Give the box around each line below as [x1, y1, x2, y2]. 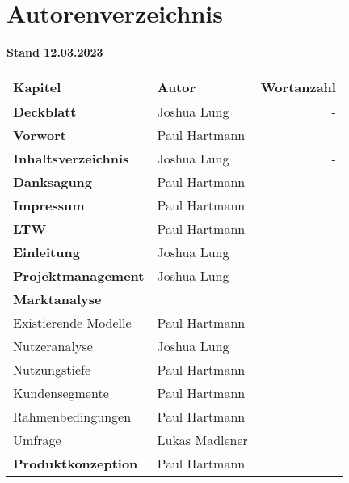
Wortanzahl [260, 77, 336, 96]
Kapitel [13, 77, 61, 96]
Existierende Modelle [13, 312, 132, 332]
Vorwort [13, 125, 66, 144]
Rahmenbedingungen [13, 406, 132, 426]
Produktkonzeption [13, 453, 138, 472]
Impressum [13, 195, 85, 214]
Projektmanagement [13, 265, 145, 285]
